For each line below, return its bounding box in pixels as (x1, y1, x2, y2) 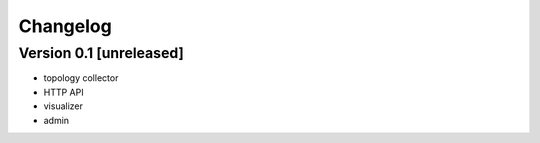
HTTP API (43, 86, 84, 98)
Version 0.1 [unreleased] (18, 44, 184, 62)
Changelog (18, 15, 112, 37)
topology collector (43, 72, 119, 84)
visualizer (43, 100, 84, 112)
